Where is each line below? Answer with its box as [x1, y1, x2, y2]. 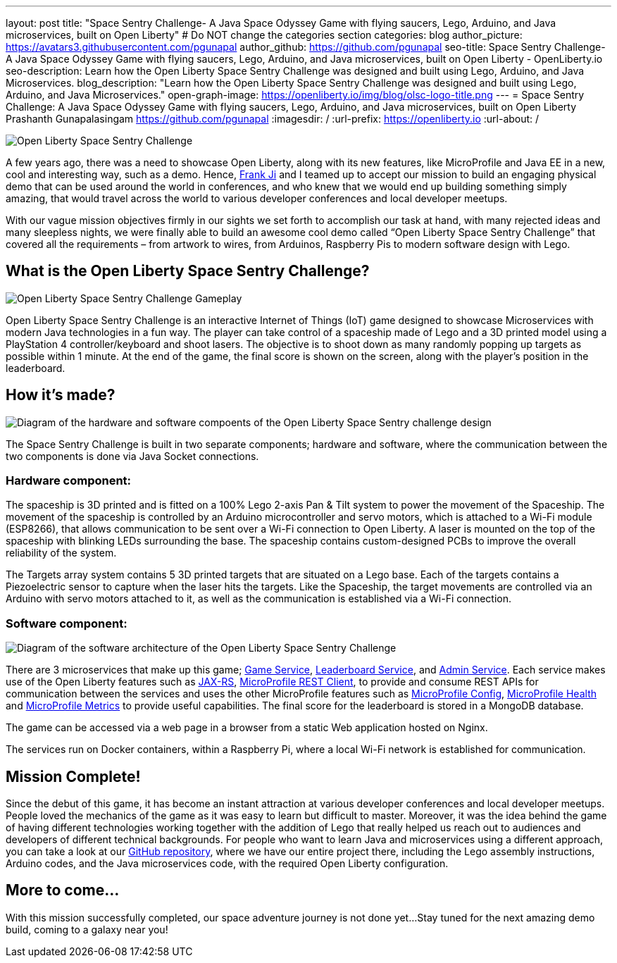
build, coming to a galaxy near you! [6, 923, 168, 936]
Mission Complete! [6, 767, 141, 785]
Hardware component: [6, 473, 132, 488]
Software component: [6, 616, 127, 630]
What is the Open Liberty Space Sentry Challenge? [6, 262, 370, 280]
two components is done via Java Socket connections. [6, 449, 259, 462]
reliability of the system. [6, 547, 117, 559]
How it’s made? [6, 386, 116, 404]
